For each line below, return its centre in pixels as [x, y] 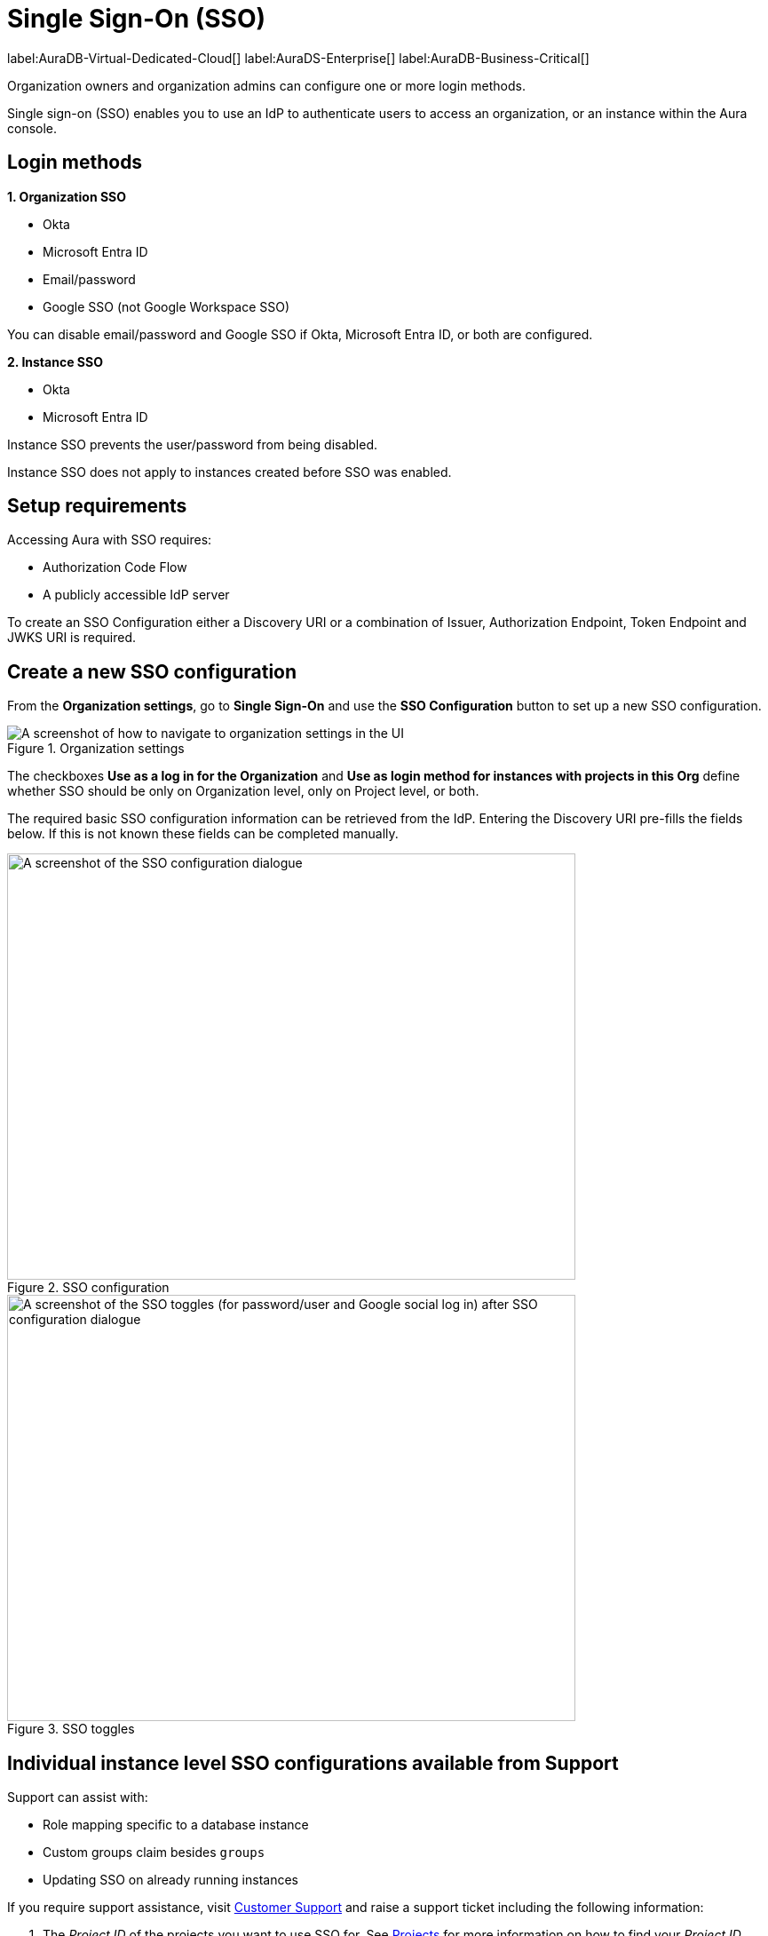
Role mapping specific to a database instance [176, 1825]
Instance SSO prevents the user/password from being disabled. [193, 444]
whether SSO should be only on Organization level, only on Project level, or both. [243, 791]
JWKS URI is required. [72, 638]
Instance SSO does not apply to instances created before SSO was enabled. [230, 472]
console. [32, 128]
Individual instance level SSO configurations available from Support [313, 1763]
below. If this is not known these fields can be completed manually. [203, 834]
